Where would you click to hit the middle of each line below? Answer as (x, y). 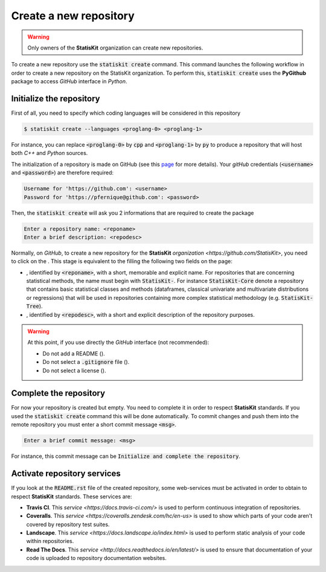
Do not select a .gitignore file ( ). (86, 362)
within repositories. (50, 541)
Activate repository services (66, 474)
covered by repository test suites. (68, 524)
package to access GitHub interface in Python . (69, 81)
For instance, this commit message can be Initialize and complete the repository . (126, 456)
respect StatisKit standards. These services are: (72, 496)
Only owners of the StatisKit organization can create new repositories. (115, 48)
